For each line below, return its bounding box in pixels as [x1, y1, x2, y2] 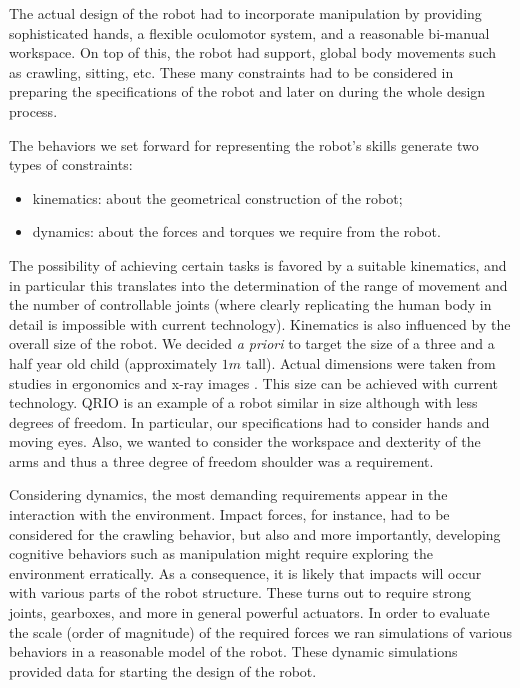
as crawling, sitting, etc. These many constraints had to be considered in [9, 61, 454, 82]
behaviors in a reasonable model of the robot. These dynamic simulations [9, 641, 458, 662]
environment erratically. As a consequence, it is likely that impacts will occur [9, 562, 482, 583]
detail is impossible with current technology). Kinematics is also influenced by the [9, 313, 511, 334]
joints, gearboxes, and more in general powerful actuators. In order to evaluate [9, 602, 490, 623]
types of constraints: [9, 154, 133, 175]
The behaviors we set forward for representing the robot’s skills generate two [9, 134, 479, 155]
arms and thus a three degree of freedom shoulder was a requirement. [9, 450, 434, 471]
